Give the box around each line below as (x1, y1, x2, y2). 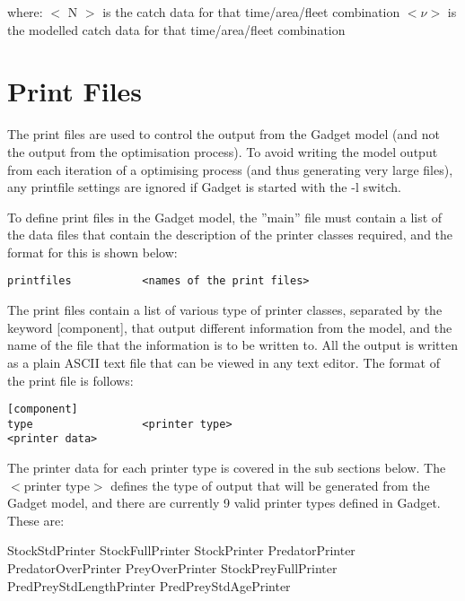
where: (7, 3, 43, 21)
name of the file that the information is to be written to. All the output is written (7, 335, 458, 354)
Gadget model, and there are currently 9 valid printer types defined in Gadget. (7, 493, 441, 512)
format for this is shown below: (7, 242, 178, 261)
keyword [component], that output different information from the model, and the (7, 318, 452, 336)
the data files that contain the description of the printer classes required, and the (7, 225, 453, 244)
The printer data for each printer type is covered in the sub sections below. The (7, 458, 446, 477)
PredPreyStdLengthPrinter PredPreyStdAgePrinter (7, 576, 291, 595)
